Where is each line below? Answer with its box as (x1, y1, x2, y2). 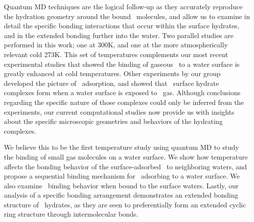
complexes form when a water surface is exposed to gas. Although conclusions (4, 87, 241, 98)
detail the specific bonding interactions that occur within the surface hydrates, (4, 20, 239, 31)
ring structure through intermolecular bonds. (4, 209, 139, 219)
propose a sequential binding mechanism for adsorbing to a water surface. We (4, 171, 240, 181)
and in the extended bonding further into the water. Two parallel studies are (4, 30, 234, 40)
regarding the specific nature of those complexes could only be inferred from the (4, 97, 244, 107)
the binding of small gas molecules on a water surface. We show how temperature (4, 151, 248, 161)
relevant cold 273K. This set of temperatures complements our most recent (4, 49, 228, 59)
